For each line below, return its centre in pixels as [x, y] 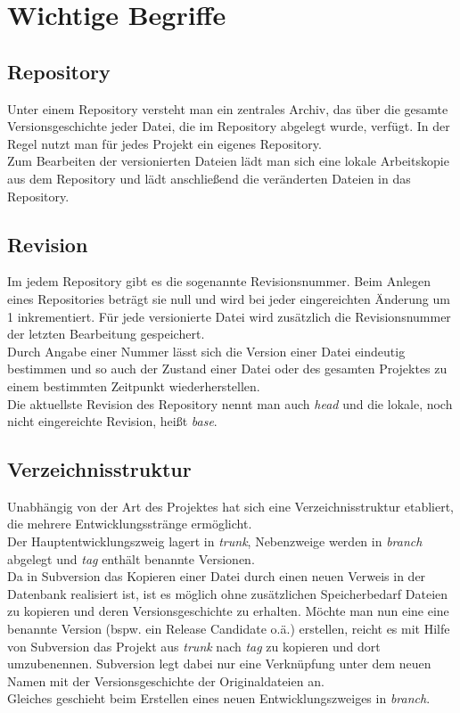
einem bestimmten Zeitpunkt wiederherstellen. [134, 385]
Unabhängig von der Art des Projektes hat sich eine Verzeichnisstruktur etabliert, [230, 506]
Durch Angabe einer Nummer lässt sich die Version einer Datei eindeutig [206, 351]
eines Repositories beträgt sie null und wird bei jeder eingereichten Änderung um [229, 298]
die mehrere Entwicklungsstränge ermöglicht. [130, 524]
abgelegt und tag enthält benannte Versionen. [131, 558]
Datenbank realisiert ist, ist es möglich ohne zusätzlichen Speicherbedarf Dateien [228, 593]
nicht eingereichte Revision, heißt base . [112, 421]
